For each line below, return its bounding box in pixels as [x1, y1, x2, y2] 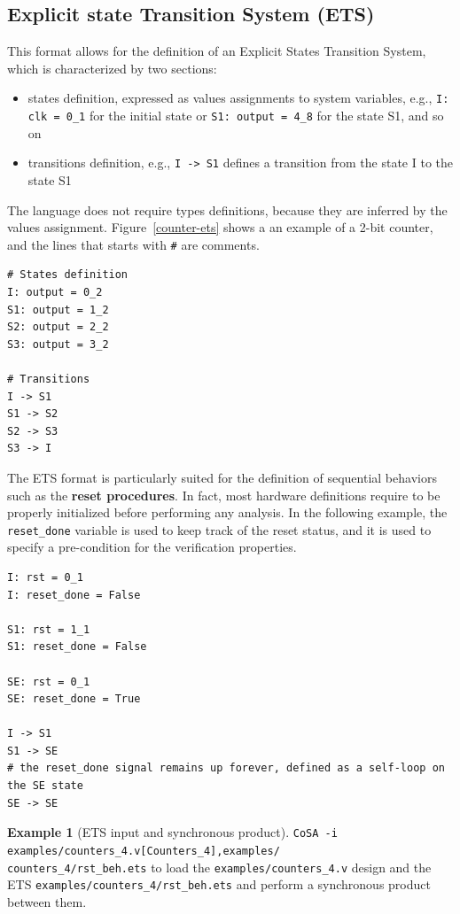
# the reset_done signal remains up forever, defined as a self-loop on [7, 762, 445, 775]
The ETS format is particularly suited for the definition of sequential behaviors [7, 468, 437, 486]
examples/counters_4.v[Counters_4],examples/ [7, 844, 280, 857]
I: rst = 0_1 [7, 570, 83, 584]
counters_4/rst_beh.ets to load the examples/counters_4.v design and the [7, 857, 432, 876]
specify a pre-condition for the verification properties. [7, 538, 297, 556]
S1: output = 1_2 [7, 303, 109, 316]
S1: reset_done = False [7, 640, 147, 654]
